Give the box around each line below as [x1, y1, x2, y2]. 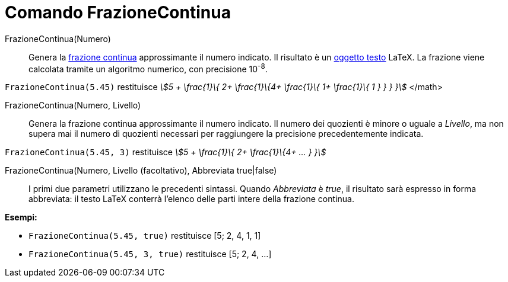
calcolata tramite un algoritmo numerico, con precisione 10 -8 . [28, 62, 268, 74]
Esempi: [5, 212, 37, 223]
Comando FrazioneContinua [5, 2, 231, 23]
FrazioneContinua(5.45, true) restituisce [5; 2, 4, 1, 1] [28, 230, 261, 241]
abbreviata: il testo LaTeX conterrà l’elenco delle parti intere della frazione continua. [28, 194, 354, 204]
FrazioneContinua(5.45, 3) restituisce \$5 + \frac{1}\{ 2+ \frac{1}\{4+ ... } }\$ [5, 147, 326, 158]
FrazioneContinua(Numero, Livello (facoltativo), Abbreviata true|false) [5, 165, 277, 176]
